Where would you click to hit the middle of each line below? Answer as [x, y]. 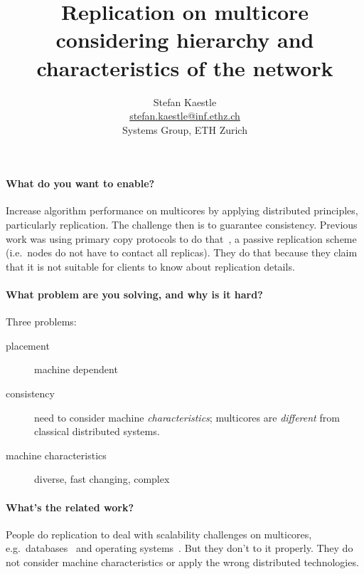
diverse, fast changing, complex [102, 479]
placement [28, 345]
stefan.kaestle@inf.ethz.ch [185, 116]
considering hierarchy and [185, 40]
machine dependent [76, 369]
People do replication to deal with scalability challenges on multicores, [159, 534]
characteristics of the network [185, 67]
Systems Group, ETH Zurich [185, 129]
